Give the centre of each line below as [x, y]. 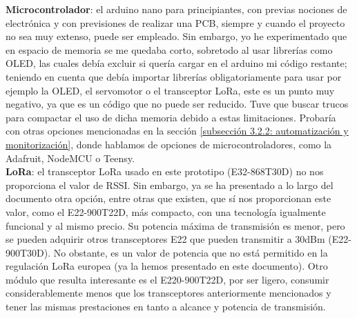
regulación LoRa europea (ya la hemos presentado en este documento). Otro [167, 266]
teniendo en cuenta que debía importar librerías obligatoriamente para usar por [174, 76]
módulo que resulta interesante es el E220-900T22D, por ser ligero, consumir [167, 279]
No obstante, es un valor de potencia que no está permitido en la [191, 252]
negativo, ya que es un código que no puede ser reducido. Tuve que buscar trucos [177, 104]
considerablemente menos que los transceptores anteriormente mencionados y [168, 293]
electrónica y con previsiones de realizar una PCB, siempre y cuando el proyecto [175, 22]
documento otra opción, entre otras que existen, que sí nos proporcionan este [168, 198]
